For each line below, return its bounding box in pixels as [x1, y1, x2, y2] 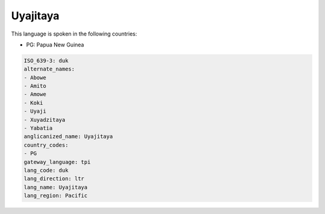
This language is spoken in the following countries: [11, 30, 137, 37]
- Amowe [23, 91, 46, 98]
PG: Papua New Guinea [26, 41, 84, 48]
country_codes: [23, 142, 69, 148]
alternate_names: [23, 66, 75, 72]
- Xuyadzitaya [23, 116, 66, 123]
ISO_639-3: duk [23, 57, 69, 64]
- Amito [23, 83, 46, 90]
